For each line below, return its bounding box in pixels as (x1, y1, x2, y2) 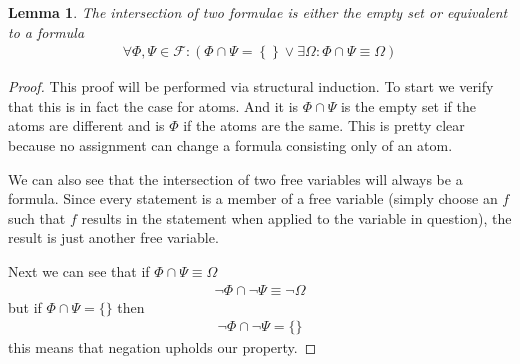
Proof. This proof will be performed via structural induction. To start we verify (8, 76, 494, 97)
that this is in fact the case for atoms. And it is (8, 95, 299, 116)
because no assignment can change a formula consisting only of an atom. (8, 135, 453, 155)
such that (8, 207, 66, 228)
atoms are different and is (8, 115, 165, 136)
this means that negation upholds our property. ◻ (8, 337, 317, 358)
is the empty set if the (340, 95, 477, 116)
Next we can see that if (8, 260, 150, 281)
